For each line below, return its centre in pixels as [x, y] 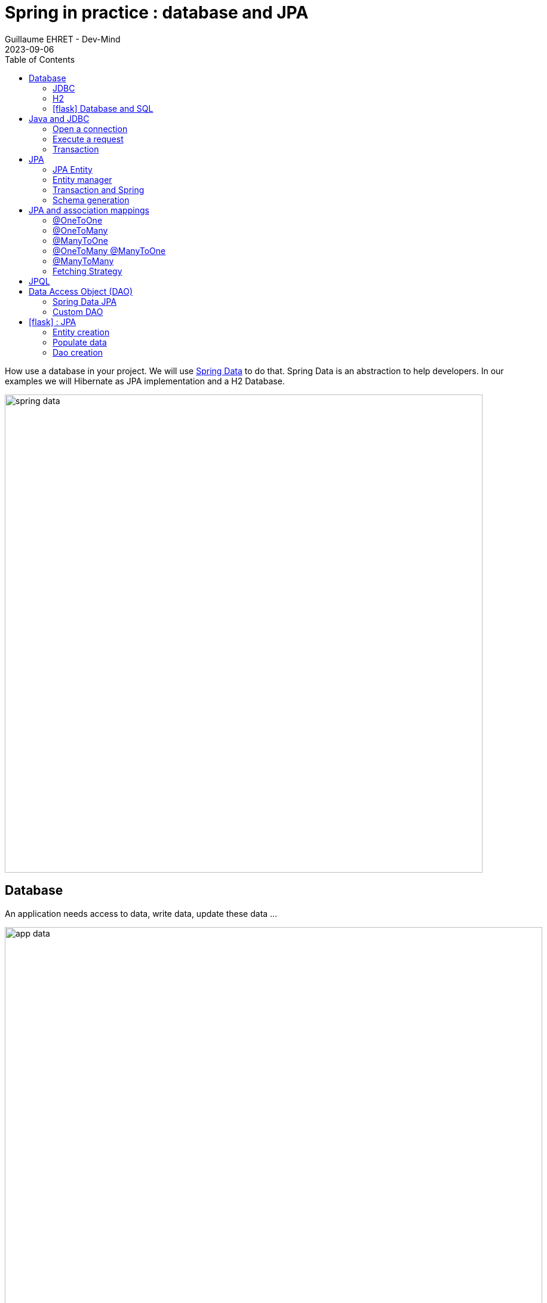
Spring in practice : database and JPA [157, 13]
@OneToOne [78, 220]
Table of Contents [40, 59]
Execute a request [88, 139]
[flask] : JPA [53, 322]
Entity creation [81, 332]
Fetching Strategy [87, 271]
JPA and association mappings [89, 210]
